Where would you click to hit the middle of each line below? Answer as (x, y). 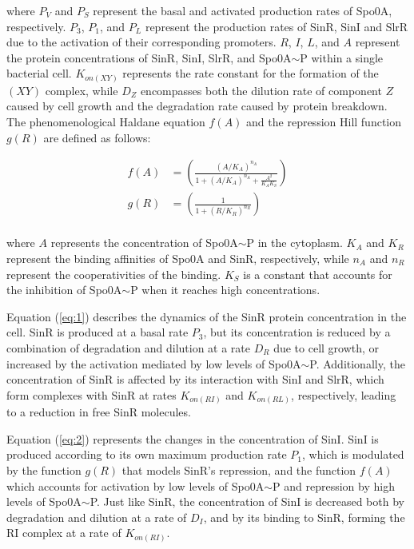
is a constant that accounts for (318, 274)
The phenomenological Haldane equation (106, 122)
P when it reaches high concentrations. (225, 290)
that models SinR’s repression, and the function (239, 470)
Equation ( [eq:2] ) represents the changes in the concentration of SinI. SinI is (193, 438)
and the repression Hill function (324, 122)
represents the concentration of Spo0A (144, 243)
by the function (44, 470)
